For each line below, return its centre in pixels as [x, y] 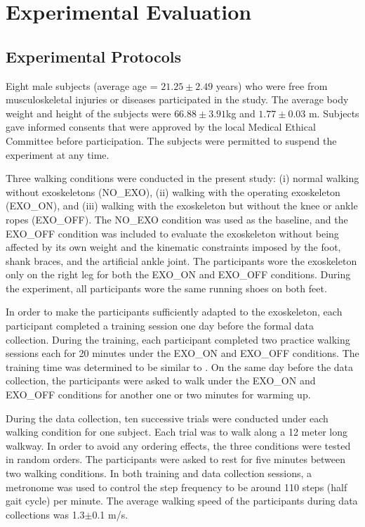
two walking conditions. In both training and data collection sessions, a [159, 473]
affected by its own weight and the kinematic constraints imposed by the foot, [173, 247]
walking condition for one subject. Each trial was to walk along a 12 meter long [177, 432]
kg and [241, 113]
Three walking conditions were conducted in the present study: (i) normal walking [182, 178]
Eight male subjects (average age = [82, 85]
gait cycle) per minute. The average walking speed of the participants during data [182, 501]
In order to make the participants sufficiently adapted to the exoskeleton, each [174, 312]
